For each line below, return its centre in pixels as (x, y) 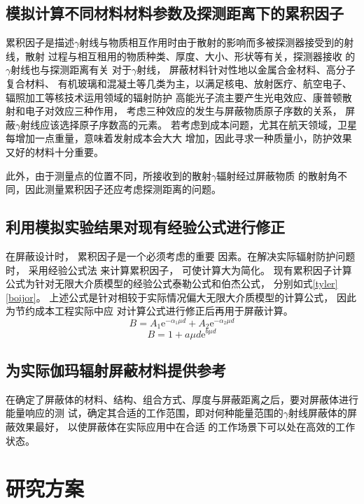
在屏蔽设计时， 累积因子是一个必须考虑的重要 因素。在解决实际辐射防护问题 (181, 255)
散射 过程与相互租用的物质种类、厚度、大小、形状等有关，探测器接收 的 (190, 56)
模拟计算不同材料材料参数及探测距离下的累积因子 (175, 13)
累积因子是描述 (40, 42)
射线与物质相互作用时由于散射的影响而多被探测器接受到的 (212, 42)
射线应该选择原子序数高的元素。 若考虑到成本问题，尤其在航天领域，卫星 (189, 124)
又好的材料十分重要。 (55, 151)
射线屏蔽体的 (317, 413)
